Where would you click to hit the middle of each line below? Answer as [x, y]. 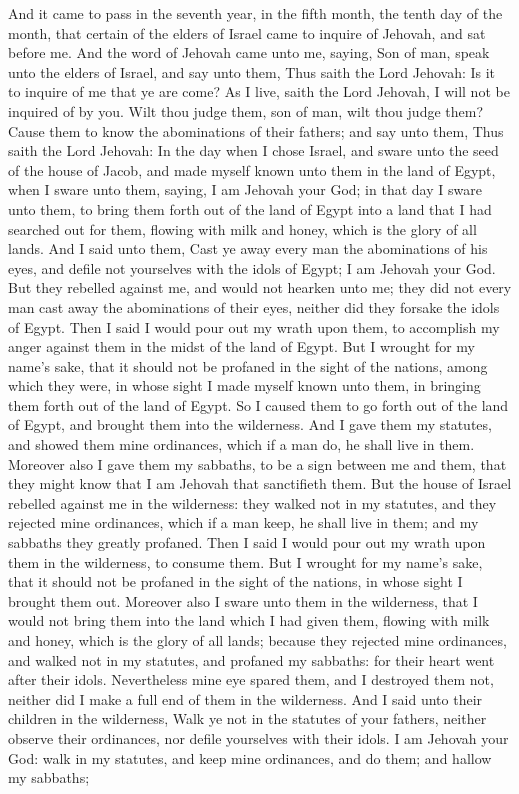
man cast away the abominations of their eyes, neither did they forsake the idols [254, 306]
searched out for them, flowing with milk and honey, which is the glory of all [242, 228]
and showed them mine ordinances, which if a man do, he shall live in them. [241, 444]
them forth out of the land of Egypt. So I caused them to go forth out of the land [258, 404]
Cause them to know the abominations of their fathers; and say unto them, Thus [256, 130]
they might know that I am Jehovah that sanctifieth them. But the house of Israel [260, 483]
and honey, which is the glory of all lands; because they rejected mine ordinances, [257, 640]
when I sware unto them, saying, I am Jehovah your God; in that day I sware [245, 189]
